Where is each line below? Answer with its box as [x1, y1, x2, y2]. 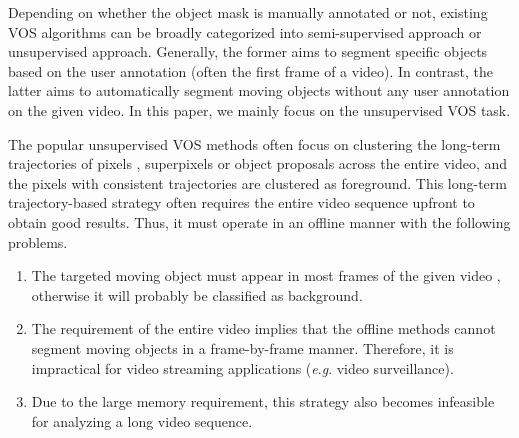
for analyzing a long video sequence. [31, 410, 253, 431]
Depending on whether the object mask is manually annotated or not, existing [8, 2, 488, 22]
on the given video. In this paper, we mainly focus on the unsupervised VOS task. [8, 99, 511, 120]
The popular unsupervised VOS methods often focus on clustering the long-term [8, 133, 501, 154]
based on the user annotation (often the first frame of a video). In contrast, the [8, 60, 494, 81]
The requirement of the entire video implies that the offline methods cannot [31, 318, 496, 339]
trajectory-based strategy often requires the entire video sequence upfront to [8, 192, 475, 213]
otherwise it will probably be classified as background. [31, 284, 363, 305]
